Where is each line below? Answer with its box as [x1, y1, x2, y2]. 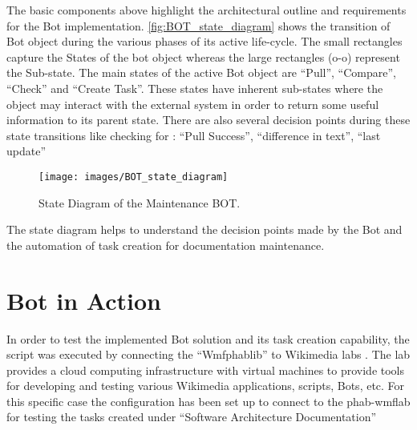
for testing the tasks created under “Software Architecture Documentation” [6, 408, 377, 425]
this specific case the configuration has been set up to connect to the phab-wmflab [6, 392, 411, 409]
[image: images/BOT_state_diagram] [38, 171, 229, 183]
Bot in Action [6, 283, 161, 316]
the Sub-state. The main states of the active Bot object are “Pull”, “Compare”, [6, 64, 396, 81]
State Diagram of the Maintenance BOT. [38, 194, 241, 211]
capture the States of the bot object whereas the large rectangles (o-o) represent [6, 48, 400, 65]
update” [6, 143, 47, 159]
